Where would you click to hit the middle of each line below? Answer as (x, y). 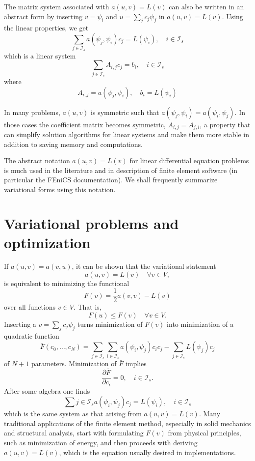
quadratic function (32, 335)
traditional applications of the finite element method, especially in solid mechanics (127, 423)
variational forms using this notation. (60, 189)
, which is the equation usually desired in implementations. (147, 452)
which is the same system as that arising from (73, 414)
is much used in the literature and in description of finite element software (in (121, 170)
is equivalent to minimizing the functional (67, 283)
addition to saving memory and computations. (73, 144)
